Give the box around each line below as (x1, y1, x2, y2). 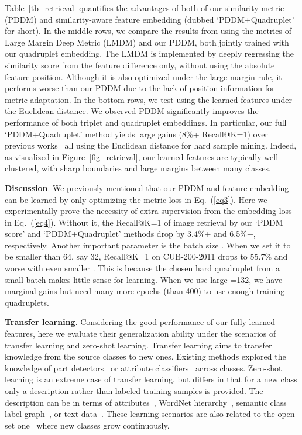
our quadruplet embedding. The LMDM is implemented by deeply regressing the (5, 47, 294, 60)
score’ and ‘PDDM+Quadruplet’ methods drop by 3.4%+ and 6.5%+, (5, 227, 256, 240)
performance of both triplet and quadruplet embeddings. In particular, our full (5, 116, 287, 128)
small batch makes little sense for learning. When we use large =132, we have (5, 273, 283, 285)
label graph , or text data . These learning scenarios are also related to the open (5, 408, 295, 420)
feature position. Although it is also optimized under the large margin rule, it (5, 70, 282, 82)
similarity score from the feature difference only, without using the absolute (5, 58, 275, 71)
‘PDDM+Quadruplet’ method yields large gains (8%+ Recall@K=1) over (5, 127, 268, 140)
